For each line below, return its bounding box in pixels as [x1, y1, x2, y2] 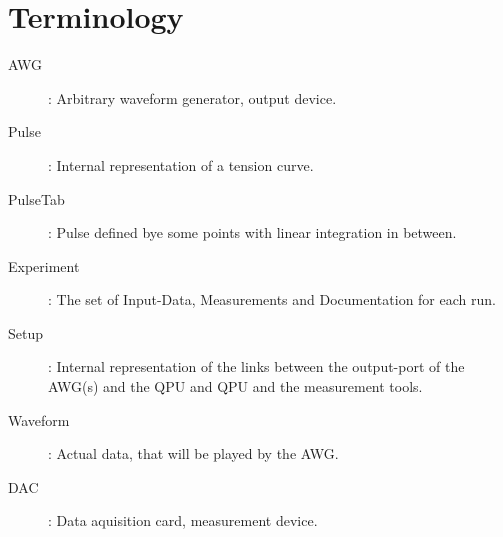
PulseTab [8, 188, 65, 209]
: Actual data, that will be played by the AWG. [48, 443, 339, 464]
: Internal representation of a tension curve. [48, 154, 314, 175]
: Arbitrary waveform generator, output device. [48, 87, 337, 108]
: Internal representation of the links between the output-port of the [48, 356, 465, 377]
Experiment [8, 255, 80, 276]
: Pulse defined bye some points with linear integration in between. [48, 222, 457, 243]
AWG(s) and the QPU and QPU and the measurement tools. [48, 376, 423, 397]
